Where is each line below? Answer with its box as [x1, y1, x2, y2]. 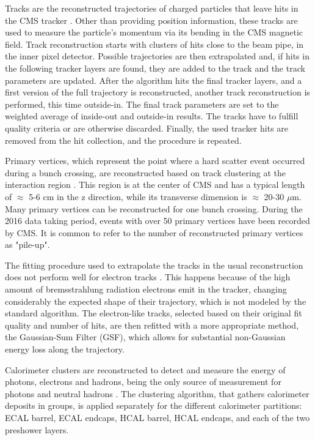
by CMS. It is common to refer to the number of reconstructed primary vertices [5, 226, 303, 239]
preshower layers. [5, 423, 69, 436]
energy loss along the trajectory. [5, 343, 125, 356]
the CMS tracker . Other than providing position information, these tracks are [5, 13, 298, 26]
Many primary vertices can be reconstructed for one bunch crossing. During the [5, 202, 303, 215]
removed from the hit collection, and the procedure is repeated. [5, 133, 242, 146]
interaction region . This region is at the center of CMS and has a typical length [5, 178, 305, 191]
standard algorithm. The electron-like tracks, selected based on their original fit [5, 307, 302, 319]
